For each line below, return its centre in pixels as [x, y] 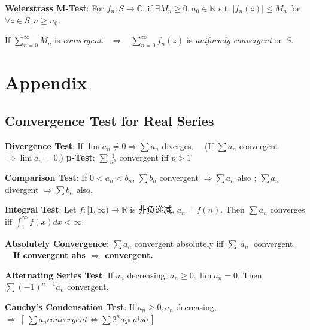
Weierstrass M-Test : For [54, 8]
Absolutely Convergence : [57, 243]
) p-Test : [77, 157]
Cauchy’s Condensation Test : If [70, 306]
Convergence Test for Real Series [110, 120]
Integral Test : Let [41, 209]
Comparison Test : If [46, 177]
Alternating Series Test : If [59, 275]
